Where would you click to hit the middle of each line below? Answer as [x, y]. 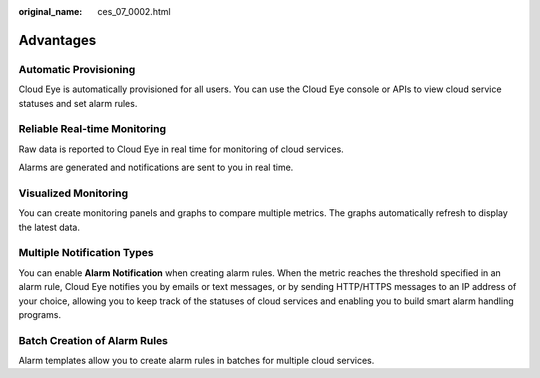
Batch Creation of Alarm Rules [93, 340]
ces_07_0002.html [134, 11]
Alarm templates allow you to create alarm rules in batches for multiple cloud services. [196, 361]
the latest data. [49, 227]
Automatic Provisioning [77, 69]
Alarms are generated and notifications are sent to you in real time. [156, 167]
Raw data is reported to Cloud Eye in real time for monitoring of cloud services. [181, 149]
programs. [40, 314]
